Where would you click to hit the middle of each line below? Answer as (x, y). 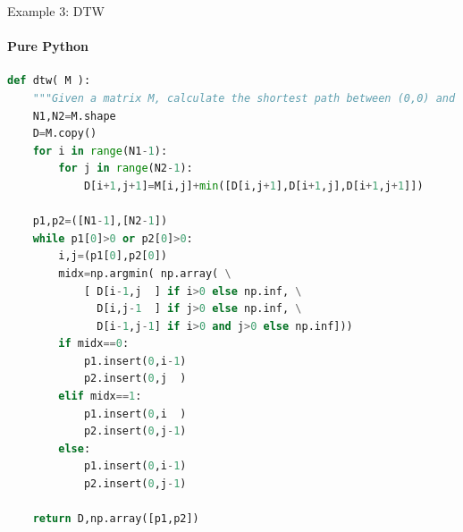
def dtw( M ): (49, 81)
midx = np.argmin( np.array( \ (145, 273)
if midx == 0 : (94, 344)
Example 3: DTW (56, 11)
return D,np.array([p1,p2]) (116, 519)
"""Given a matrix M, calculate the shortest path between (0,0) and (244, 98)
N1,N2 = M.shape (74, 116)
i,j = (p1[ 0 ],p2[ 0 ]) (113, 256)
